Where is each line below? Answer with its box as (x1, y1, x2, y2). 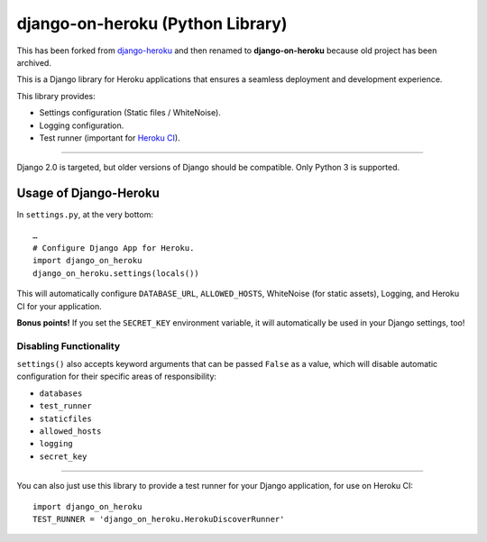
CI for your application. (16, 300, 103, 311)
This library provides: (16, 90, 96, 101)
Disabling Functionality (16, 339, 121, 352)
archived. (16, 57, 51, 68)
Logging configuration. (39, 120, 124, 131)
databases (39, 388, 83, 399)
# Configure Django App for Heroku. (32, 243, 195, 253)
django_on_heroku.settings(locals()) (32, 268, 200, 279)
